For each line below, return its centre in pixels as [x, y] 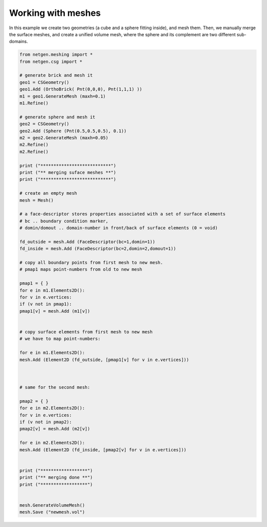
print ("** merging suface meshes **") [68, 172]
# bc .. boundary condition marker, [64, 221]
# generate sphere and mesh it [58, 117]
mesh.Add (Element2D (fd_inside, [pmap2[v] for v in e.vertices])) [103, 450]
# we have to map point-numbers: [60, 339]
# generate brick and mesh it [56, 75]
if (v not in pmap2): [46, 422]
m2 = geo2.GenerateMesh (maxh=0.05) [64, 138]
